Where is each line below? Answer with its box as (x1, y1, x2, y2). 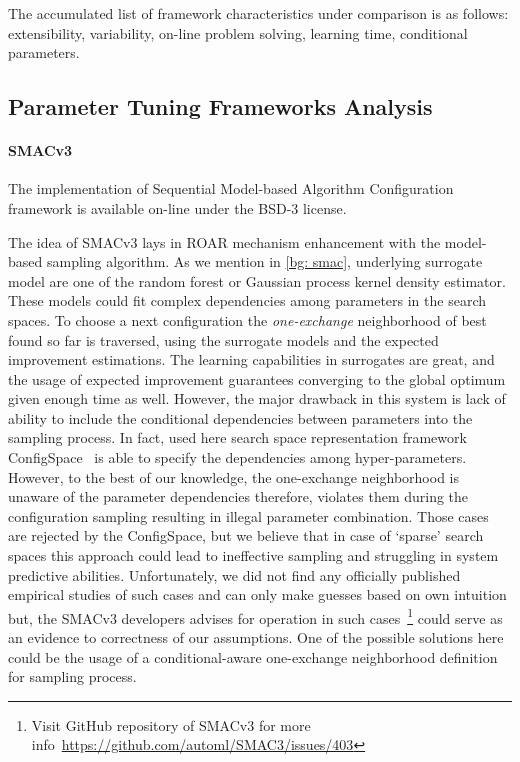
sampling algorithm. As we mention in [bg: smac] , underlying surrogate (46, 251, 483, 272)
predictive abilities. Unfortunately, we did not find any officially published (8, 564, 461, 585)
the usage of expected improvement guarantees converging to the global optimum (8, 368, 506, 389)
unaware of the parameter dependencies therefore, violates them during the (8, 486, 469, 507)
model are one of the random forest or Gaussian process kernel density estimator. (8, 270, 506, 291)
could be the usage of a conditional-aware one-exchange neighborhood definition (8, 646, 498, 667)
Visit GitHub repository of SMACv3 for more (31, 714, 311, 735)
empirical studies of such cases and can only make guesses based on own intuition (8, 584, 507, 605)
